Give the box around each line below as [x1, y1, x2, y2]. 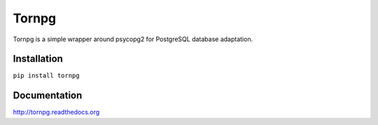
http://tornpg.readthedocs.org [13, 108, 100, 117]
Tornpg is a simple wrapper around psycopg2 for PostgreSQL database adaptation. [13, 35, 253, 43]
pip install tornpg [13, 72, 80, 80]
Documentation [13, 89, 83, 101]
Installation [13, 53, 63, 65]
